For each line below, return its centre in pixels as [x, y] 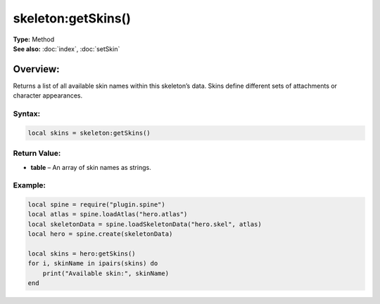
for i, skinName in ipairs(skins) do [93, 264]
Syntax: [27, 114]
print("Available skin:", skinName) [106, 273]
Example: [29, 185]
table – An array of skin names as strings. [91, 167]
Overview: [36, 69]
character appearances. [48, 95]
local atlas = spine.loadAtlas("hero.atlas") [108, 214]
